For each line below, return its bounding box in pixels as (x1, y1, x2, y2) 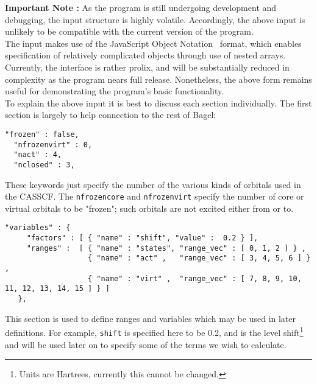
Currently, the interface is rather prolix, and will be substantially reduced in (5, 60, 290, 73)
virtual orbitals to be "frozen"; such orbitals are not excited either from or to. (5, 201, 294, 214)
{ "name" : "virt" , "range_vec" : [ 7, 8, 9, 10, (88, 274, 302, 283)
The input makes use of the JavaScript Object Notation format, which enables (5, 37, 302, 49)
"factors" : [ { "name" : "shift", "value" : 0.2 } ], (26, 234, 258, 243)
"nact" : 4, (13, 150, 62, 159)
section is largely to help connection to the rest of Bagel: (5, 108, 216, 121)
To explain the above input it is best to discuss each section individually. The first (5, 96, 312, 109)
